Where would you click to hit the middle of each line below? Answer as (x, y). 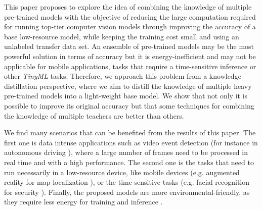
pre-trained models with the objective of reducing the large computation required (130, 16)
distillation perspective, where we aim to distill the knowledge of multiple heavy (128, 86)
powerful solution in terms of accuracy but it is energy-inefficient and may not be (130, 56)
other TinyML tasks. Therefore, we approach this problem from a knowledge (123, 76)
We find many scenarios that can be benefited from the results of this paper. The (130, 133)
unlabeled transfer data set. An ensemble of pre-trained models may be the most (129, 46)
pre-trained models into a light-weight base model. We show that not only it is (126, 96)
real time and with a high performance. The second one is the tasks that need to (129, 162)
